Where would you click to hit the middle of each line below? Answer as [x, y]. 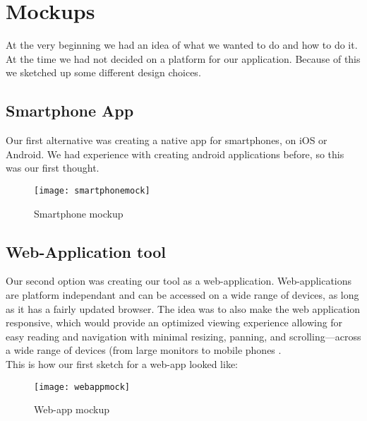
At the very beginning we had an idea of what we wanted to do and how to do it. [182, 45]
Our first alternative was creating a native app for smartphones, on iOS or [167, 140]
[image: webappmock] [82, 387]
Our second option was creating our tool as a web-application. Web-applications [179, 281]
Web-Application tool [86, 251]
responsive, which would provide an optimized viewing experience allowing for [174, 322]
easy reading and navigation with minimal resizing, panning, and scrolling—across [183, 336]
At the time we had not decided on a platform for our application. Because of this [183, 58]
